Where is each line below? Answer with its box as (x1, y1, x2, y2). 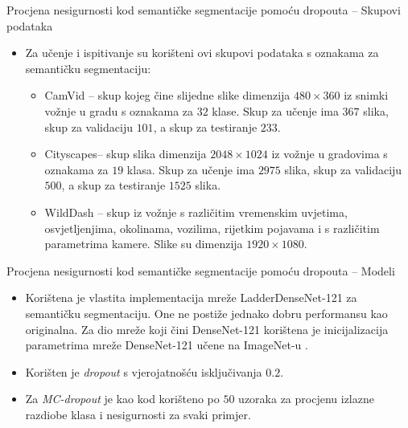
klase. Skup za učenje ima (212, 102, 339, 119)
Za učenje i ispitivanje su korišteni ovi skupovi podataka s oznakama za (25, 44, 379, 61)
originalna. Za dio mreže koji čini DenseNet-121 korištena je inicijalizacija (25, 320, 389, 337)
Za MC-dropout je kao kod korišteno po (25, 390, 220, 407)
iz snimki (344, 87, 389, 104)
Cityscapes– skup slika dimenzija (44, 145, 207, 162)
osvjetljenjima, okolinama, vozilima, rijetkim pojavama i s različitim (44, 219, 380, 236)
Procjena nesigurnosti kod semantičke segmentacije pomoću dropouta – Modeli (6, 262, 395, 279)
